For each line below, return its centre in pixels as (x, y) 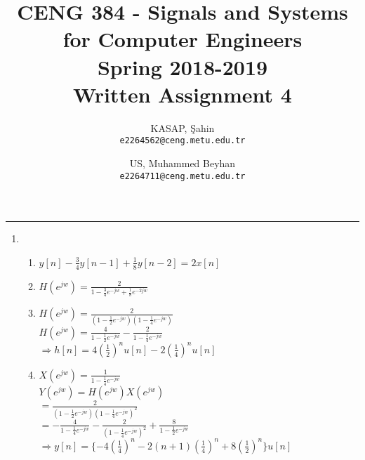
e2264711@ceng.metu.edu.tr (182, 176)
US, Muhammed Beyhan (182, 163)
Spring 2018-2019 (182, 66)
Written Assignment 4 (182, 94)
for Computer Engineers (182, 39)
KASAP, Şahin (182, 127)
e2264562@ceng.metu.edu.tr (182, 141)
